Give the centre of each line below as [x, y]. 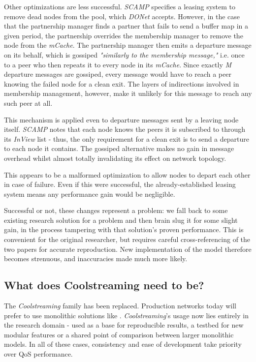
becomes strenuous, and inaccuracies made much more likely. [96, 258]
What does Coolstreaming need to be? [104, 285]
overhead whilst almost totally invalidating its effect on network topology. [115, 158]
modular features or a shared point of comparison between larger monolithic [119, 334]
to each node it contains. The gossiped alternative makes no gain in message [119, 148]
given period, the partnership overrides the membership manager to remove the [124, 35]
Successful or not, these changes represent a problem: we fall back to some [116, 210]
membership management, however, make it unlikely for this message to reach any [128, 93]
